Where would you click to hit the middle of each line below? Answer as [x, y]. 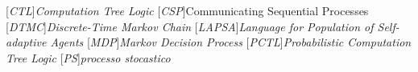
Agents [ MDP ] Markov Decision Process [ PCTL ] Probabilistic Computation [231, 42]
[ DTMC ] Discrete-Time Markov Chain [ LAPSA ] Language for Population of [190, 26]
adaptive [26, 42]
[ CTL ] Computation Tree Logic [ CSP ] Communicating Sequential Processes [187, 11]
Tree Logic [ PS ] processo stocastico [88, 57]
